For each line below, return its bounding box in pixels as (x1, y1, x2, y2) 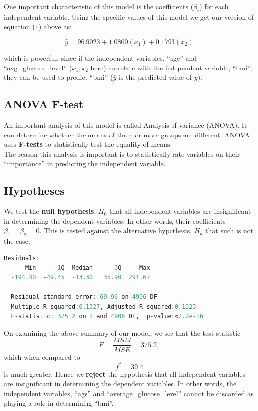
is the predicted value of (118, 72, 192, 82)
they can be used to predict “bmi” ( (4, 72, 113, 82)
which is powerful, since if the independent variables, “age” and (4, 52, 197, 63)
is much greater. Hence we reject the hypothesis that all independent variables (4, 368, 246, 379)
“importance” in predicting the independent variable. (4, 158, 166, 169)
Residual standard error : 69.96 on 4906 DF (11, 293, 157, 301)
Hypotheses (4, 183, 65, 198)
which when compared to (4, 351, 80, 362)
